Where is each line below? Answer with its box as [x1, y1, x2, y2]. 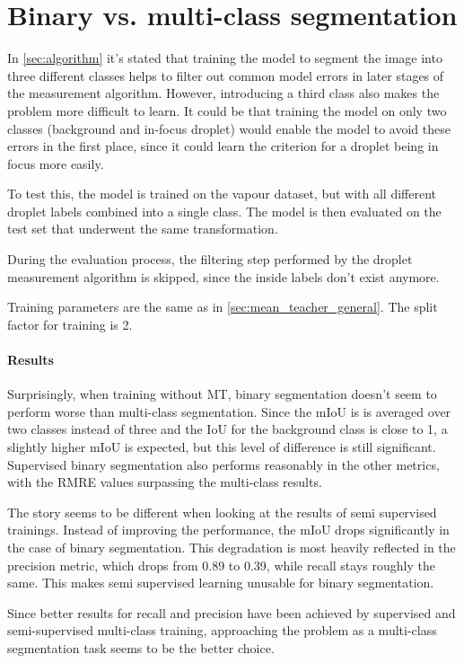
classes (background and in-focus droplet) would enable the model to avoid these [7, 119, 451, 137]
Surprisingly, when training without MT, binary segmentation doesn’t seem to [7, 385, 437, 403]
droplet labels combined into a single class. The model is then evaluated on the [7, 201, 442, 220]
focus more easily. [7, 154, 104, 172]
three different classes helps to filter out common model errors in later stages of [7, 66, 444, 84]
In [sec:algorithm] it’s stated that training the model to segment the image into [7, 49, 442, 67]
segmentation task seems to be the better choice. [7, 638, 275, 657]
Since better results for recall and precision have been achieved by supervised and [7, 603, 456, 622]
